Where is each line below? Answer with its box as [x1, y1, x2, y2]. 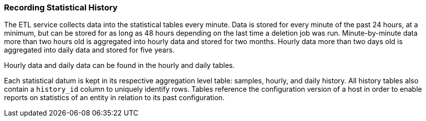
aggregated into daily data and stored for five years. [4, 46, 175, 55]
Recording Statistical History [4, 2, 118, 12]
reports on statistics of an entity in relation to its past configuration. [4, 93, 225, 102]
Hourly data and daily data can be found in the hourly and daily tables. [4, 61, 235, 70]
